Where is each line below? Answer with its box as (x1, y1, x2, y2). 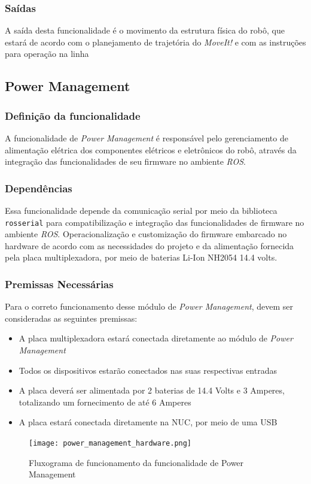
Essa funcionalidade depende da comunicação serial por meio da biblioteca (5, 204, 278, 216)
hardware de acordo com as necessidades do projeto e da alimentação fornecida (5, 239, 294, 252)
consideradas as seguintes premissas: (5, 311, 138, 324)
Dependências (5, 180, 72, 195)
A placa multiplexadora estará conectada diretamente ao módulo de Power (19, 332, 293, 344)
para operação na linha (5, 47, 89, 60)
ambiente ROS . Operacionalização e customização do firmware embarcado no (5, 228, 287, 240)
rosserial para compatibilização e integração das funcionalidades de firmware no (5, 216, 304, 228)
